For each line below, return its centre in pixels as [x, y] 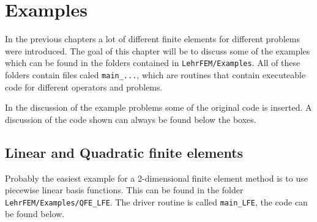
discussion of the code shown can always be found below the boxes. [131, 119]
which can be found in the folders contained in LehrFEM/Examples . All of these [153, 63]
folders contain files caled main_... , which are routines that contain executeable [155, 74]
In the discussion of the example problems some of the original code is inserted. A [158, 107]
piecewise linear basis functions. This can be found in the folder [124, 190]
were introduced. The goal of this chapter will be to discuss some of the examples [158, 50]
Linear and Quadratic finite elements [124, 152]
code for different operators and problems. [84, 87]
